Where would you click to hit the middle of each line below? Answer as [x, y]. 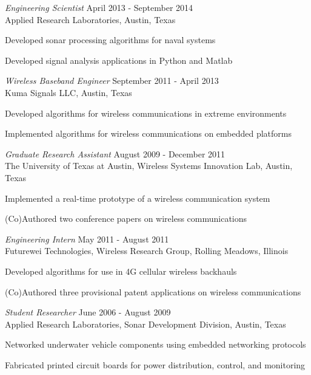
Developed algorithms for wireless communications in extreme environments [146, 113]
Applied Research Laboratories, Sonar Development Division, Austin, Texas [145, 324]
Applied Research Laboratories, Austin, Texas [90, 19]
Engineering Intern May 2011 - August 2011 [87, 239]
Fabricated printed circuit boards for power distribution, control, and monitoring [155, 364]
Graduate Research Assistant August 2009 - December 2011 [115, 153]
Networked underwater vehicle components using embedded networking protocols [155, 344]
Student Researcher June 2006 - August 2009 [88, 312]
